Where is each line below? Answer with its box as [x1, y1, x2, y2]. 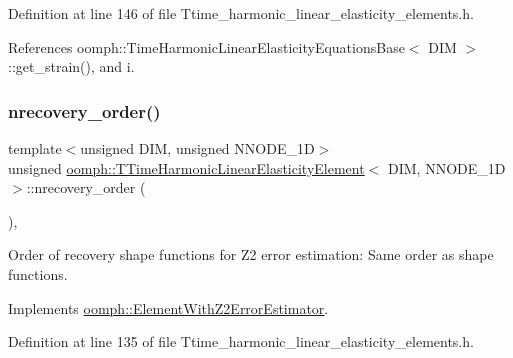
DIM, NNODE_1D [388, 157, 506, 178]
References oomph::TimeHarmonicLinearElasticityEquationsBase [8, 36, 405, 57]
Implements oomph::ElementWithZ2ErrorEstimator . [8, 297, 329, 318]
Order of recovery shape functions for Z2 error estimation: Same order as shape [8, 244, 494, 265]
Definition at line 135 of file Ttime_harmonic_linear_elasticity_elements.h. [8, 331, 474, 352]
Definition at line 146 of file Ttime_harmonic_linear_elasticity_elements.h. [8, 3, 474, 23]
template [8, 138, 62, 158]
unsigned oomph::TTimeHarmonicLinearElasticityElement [8, 157, 365, 178]
